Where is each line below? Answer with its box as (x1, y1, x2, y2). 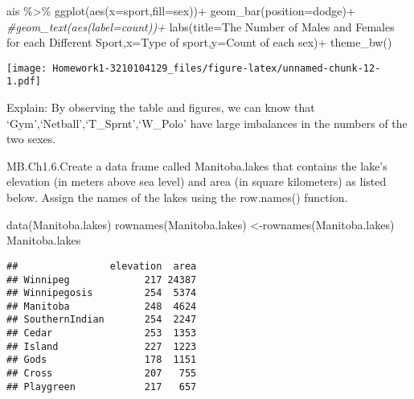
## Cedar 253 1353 (6, 327, 197, 339)
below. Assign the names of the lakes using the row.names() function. (6, 189, 348, 206)
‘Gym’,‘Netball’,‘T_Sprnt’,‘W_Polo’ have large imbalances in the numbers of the (6, 114, 408, 131)
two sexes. (6, 130, 56, 147)
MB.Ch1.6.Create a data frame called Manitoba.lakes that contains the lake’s (6, 157, 387, 174)
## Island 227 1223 (6, 340, 197, 352)
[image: (6, 62, 47, 74)
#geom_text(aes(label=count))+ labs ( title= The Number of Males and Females (6, 18, 395, 35)
